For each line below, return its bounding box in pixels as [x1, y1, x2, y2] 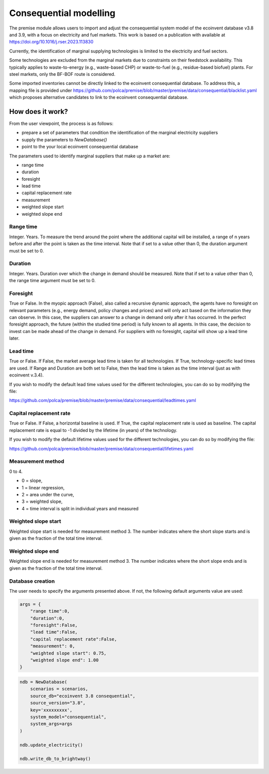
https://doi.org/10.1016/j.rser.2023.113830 [9, 39, 94, 45]
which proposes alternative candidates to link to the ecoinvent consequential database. [9, 94, 189, 100]
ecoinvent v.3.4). [9, 372, 44, 378]
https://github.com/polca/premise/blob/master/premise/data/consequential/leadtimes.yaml [9, 397, 196, 403]
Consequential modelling [9, 7, 116, 18]
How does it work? [9, 107, 68, 116]
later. [9, 335, 20, 342]
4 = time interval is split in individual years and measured [21, 505, 139, 511]
